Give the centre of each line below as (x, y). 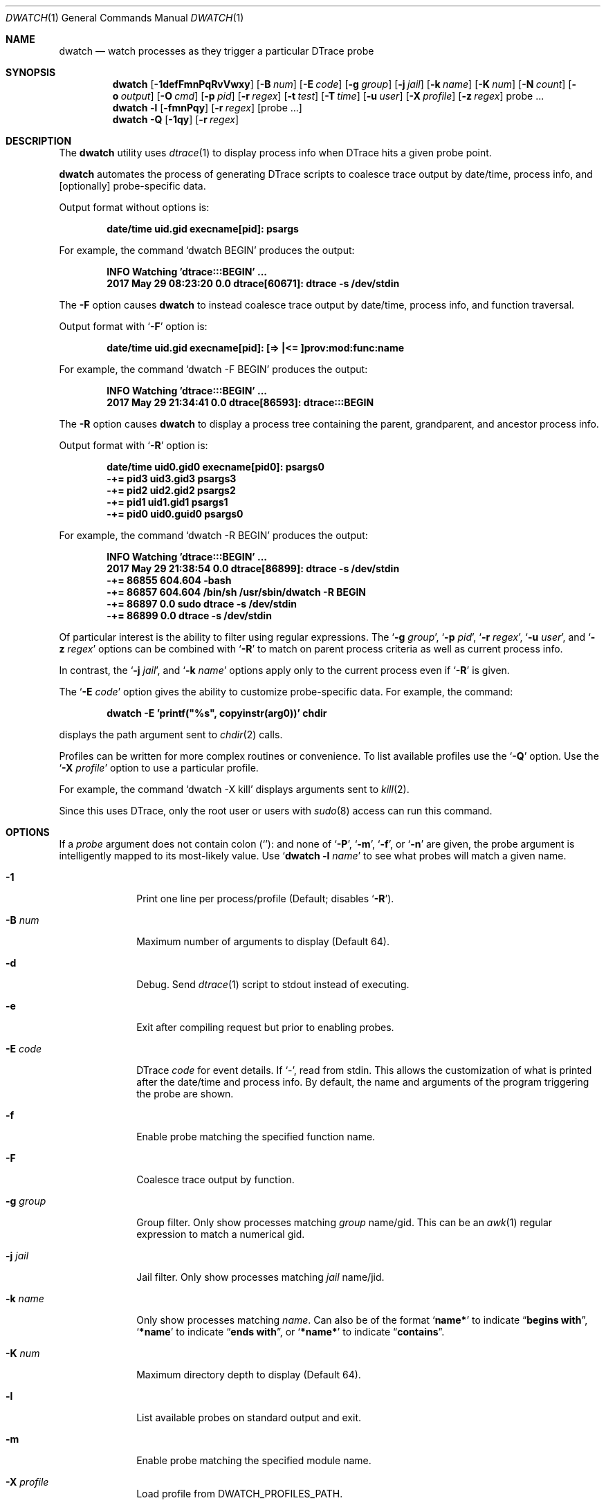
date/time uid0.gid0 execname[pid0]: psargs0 (215, 467)
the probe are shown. (185, 1094)
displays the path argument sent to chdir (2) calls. (171, 735)
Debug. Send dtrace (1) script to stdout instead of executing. (273, 984)
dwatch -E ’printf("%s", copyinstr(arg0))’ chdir (217, 713)
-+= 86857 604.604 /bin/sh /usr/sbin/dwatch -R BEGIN (237, 592)
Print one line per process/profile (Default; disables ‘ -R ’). (265, 899)
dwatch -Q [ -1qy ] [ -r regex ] (176, 119)
